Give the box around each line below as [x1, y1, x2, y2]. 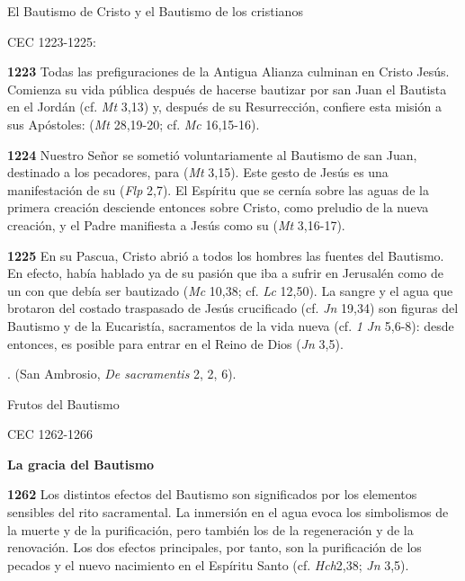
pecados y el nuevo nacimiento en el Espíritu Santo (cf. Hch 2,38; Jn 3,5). [7, 555, 409, 574]
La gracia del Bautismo [7, 454, 155, 473]
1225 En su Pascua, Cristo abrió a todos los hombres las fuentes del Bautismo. [7, 246, 444, 264]
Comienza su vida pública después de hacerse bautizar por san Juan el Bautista [7, 79, 447, 98]
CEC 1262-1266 [7, 425, 94, 443]
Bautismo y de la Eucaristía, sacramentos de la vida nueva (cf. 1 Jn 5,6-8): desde [7, 316, 454, 335]
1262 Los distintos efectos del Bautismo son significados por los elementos [7, 485, 417, 504]
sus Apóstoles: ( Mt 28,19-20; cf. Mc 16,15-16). [7, 114, 260, 133]
